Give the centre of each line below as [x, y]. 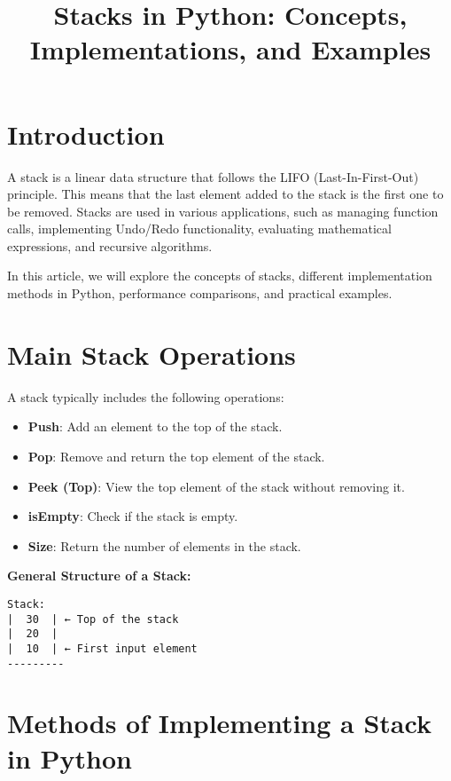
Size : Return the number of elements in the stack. [164, 545]
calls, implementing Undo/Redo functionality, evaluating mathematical [199, 229]
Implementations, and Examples [230, 49]
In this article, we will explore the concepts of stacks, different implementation [220, 276]
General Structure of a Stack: [99, 576]
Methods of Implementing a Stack [219, 723]
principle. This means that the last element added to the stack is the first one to [225, 194]
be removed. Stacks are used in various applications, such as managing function [223, 211]
